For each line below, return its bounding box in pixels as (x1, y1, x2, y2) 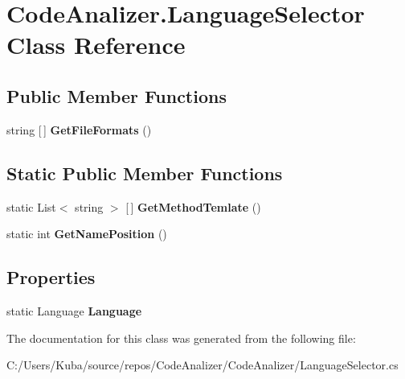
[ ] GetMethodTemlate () (125, 198, 261, 215)
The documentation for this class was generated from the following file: (6, 329, 356, 346)
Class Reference (6, 28, 186, 61)
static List (6, 198, 56, 215)
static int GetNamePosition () (6, 225, 167, 242)
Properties (6, 265, 96, 290)
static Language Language (6, 302, 142, 319)
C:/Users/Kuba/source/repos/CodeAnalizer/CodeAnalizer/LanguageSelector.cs (6, 356, 399, 373)
